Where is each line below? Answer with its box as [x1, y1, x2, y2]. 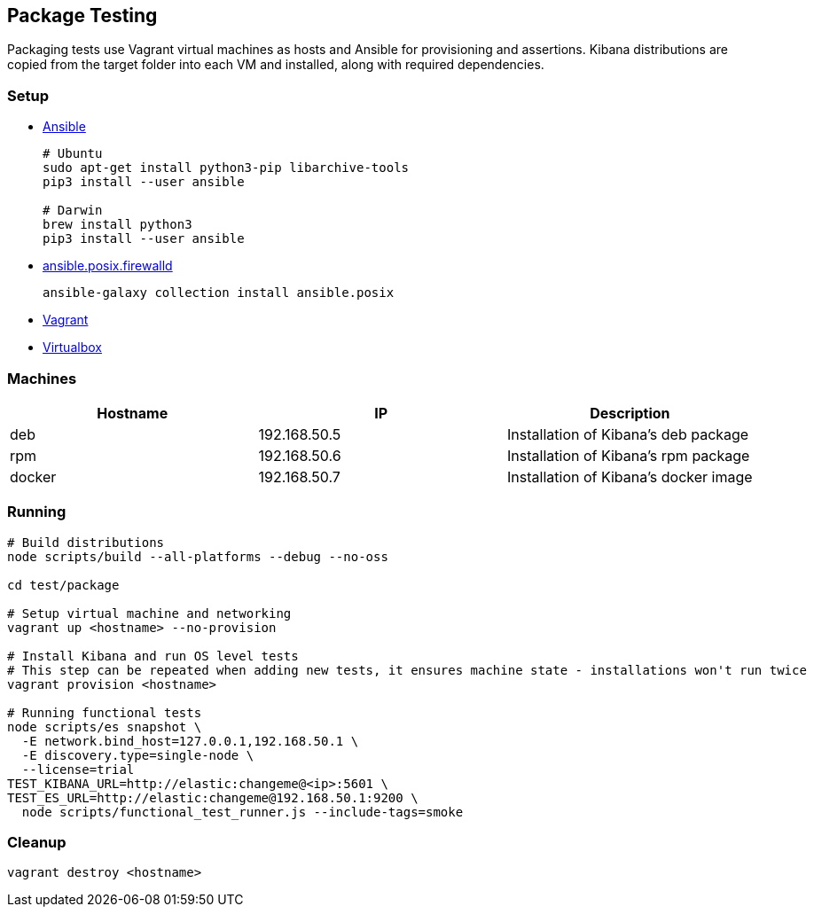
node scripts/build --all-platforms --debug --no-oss [7, 549, 388, 564]
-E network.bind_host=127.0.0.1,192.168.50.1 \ [21, 733, 359, 748]
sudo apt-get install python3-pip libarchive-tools [43, 160, 410, 176]
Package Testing [7, 4, 158, 27]
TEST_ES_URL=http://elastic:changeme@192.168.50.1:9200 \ [7, 790, 419, 805]
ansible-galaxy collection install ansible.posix [43, 285, 395, 301]
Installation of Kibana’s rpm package [507, 446, 750, 465]
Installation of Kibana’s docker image [507, 467, 753, 486]
